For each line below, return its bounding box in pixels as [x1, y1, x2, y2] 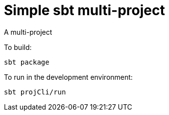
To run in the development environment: [4, 72, 133, 81]
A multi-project [4, 27, 52, 36]
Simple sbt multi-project [4, 2, 165, 19]
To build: [4, 43, 32, 51]
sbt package [4, 58, 49, 66]
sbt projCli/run [4, 88, 66, 96]
